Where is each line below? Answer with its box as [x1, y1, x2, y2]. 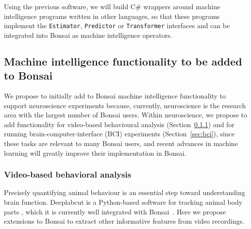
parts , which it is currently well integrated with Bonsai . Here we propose [4, 206, 226, 216]
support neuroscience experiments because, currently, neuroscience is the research [4, 100, 246, 110]
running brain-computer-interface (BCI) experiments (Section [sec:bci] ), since [4, 129, 235, 139]
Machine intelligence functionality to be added [4, 53, 242, 68]
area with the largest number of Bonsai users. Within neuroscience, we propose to [4, 110, 247, 120]
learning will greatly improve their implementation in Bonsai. [4, 147, 186, 158]
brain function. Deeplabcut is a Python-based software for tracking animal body [4, 197, 243, 207]
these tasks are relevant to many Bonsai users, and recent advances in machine [4, 138, 238, 148]
